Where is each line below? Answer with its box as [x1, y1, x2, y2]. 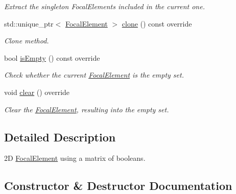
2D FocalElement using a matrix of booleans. [4, 153, 146, 163]
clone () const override [122, 18, 192, 29]
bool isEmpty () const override [4, 52, 100, 63]
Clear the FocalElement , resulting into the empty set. [4, 104, 169, 114]
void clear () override [4, 86, 70, 97]
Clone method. [4, 35, 49, 46]
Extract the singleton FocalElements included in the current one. [4, 1, 205, 11]
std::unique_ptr [4, 18, 54, 29]
